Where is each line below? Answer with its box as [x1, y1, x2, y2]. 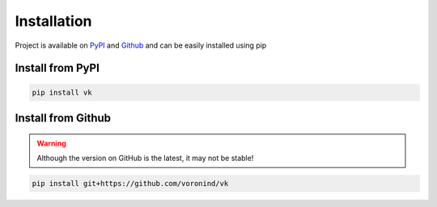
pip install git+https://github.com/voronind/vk [32, 179, 229, 188]
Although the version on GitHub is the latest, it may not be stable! [36, 153, 254, 163]
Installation [15, 12, 92, 30]
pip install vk [32, 87, 92, 97]
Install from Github [15, 111, 112, 125]
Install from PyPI [15, 61, 100, 75]
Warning [36, 138, 66, 148]
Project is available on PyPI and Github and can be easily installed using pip [15, 40, 267, 50]
